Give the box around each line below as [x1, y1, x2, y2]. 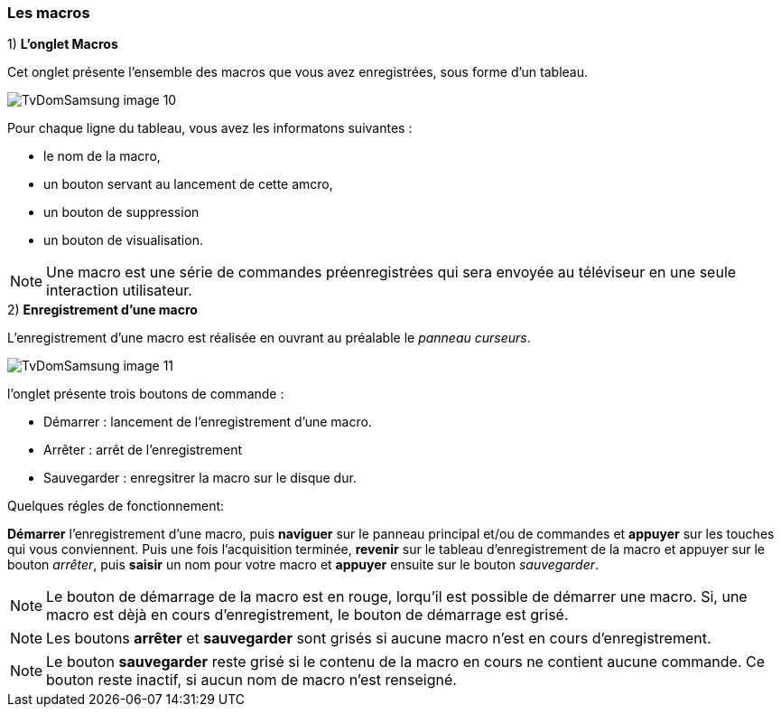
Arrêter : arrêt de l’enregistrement [43, 442, 243, 458]
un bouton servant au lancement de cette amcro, [43, 176, 333, 193]
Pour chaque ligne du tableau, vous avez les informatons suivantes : [7, 120, 413, 136]
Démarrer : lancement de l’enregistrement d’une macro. [43, 414, 372, 430]
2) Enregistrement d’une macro [7, 302, 198, 318]
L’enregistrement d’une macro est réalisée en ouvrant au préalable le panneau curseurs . [7, 330, 531, 346]
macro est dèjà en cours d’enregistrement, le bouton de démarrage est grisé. [46, 606, 569, 625]
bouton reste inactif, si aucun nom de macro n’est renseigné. [46, 671, 457, 690]
